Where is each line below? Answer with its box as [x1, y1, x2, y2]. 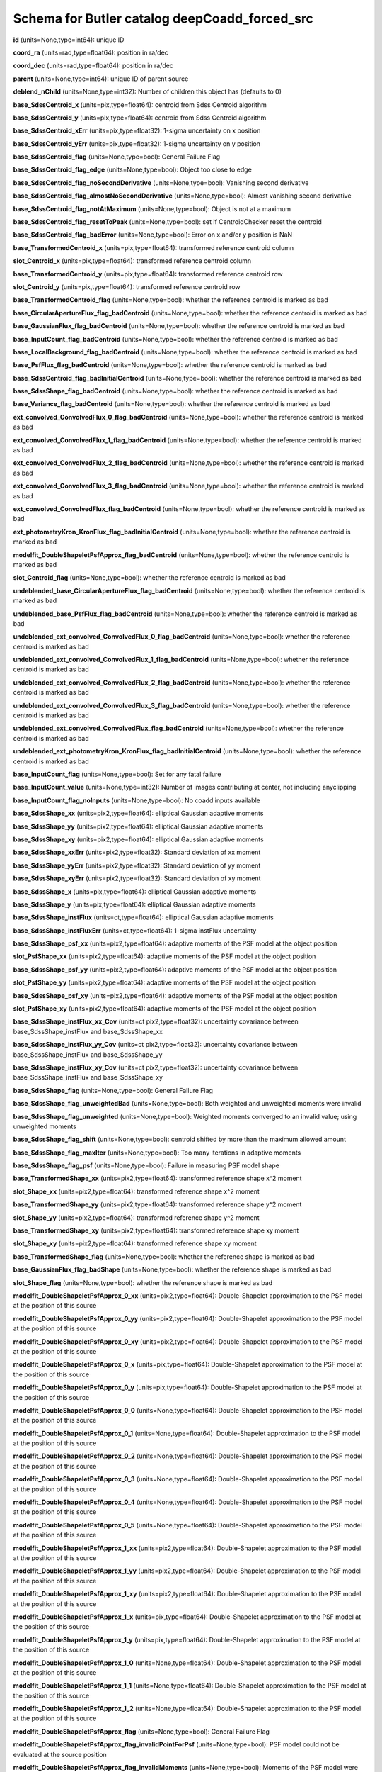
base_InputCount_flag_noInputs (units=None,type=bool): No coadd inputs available [13, 796, 261, 804]
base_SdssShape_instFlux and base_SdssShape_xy [13, 1073, 163, 1082]
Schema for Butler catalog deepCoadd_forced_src [13, 11, 314, 26]
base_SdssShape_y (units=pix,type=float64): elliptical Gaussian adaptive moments [13, 900, 256, 909]
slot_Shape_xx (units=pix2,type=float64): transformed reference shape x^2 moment [13, 1187, 260, 1196]
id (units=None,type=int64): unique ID [13, 35, 125, 44]
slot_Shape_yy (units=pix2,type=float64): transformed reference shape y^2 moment [13, 1213, 260, 1222]
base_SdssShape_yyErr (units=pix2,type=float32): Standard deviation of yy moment [13, 861, 261, 870]
